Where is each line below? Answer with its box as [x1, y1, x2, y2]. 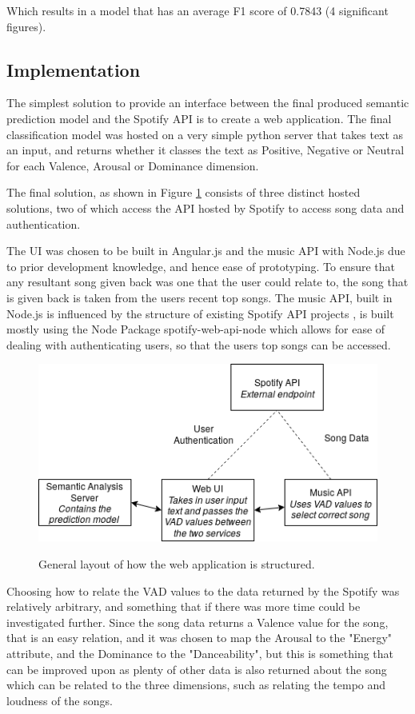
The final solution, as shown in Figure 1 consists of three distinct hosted [6, 184, 361, 201]
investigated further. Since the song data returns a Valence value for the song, [6, 613, 389, 630]
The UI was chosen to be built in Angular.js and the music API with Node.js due [6, 242, 405, 259]
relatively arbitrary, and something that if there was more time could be [6, 598, 361, 615]
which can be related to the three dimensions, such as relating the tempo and [6, 676, 386, 693]
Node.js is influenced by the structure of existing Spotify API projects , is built [6, 305, 394, 321]
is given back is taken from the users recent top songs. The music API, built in [6, 289, 393, 305]
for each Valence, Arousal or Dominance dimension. [6, 157, 259, 174]
